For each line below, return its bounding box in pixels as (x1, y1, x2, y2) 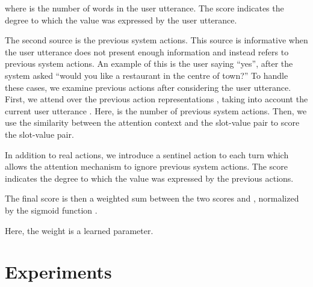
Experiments (5, 259, 112, 284)
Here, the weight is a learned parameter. (5, 224, 153, 236)
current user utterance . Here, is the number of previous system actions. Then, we (5, 104, 307, 117)
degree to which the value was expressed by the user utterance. (5, 13, 237, 26)
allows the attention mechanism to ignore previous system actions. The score (5, 160, 288, 173)
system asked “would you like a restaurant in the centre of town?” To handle (5, 69, 288, 81)
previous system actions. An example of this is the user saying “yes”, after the (5, 57, 293, 70)
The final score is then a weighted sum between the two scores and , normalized (5, 192, 299, 205)
